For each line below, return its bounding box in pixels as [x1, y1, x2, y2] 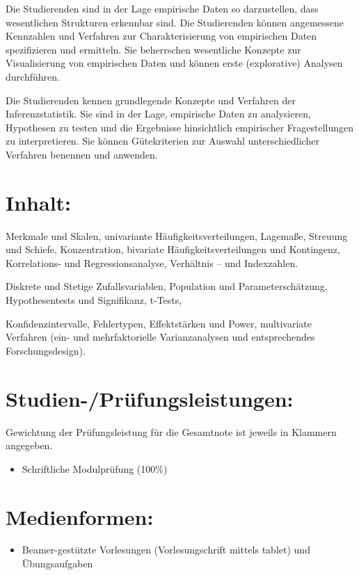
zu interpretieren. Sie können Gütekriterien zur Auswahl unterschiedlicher [6, 133, 319, 148]
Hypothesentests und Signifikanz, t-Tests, [6, 293, 182, 307]
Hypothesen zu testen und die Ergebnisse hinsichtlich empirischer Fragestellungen [6, 120, 354, 134]
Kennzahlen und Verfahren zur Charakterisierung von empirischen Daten [6, 29, 317, 43]
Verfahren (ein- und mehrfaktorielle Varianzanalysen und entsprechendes [6, 330, 315, 344]
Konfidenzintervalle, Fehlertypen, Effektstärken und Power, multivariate [6, 316, 312, 330]
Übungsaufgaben [22, 556, 93, 571]
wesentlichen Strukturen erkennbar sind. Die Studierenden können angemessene [6, 15, 344, 29]
